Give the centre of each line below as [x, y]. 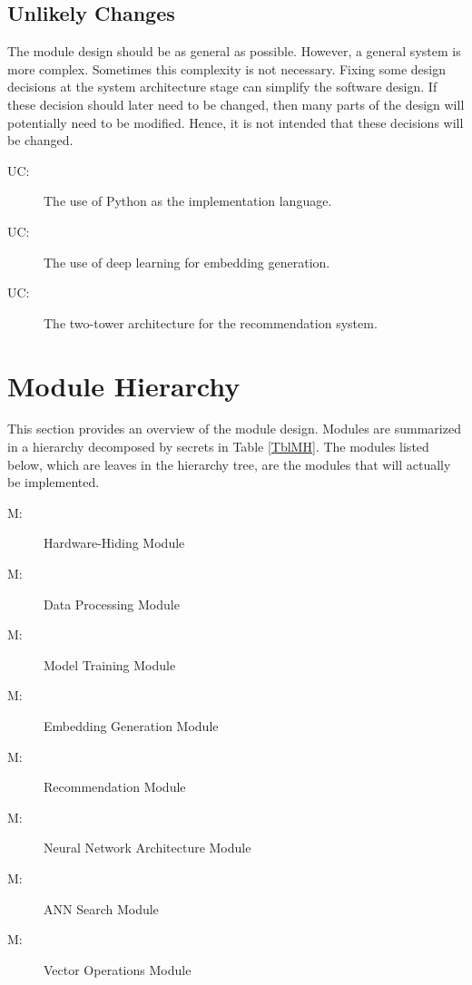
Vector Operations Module [118, 969]
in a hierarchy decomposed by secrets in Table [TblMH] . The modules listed [218, 447]
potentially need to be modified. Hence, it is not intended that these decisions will [236, 122]
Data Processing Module [112, 604]
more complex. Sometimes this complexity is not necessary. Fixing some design [226, 68]
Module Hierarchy [124, 385]
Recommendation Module [115, 787]
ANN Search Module [101, 908]
